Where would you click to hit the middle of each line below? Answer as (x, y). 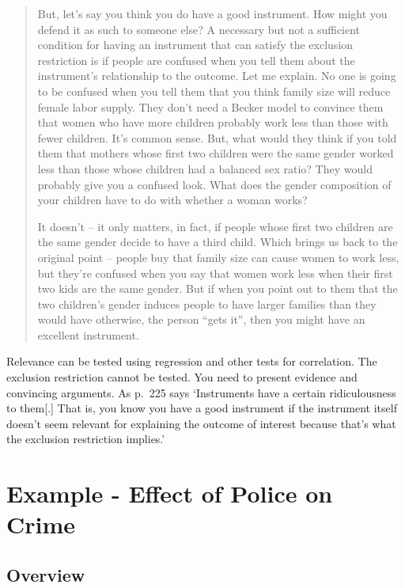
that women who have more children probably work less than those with (213, 122)
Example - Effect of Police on (170, 493)
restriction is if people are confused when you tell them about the (196, 60)
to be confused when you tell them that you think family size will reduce (214, 91)
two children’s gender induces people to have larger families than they (207, 303)
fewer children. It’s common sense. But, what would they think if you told (217, 137)
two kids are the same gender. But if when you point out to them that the (218, 288)
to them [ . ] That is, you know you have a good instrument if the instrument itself (202, 408)
